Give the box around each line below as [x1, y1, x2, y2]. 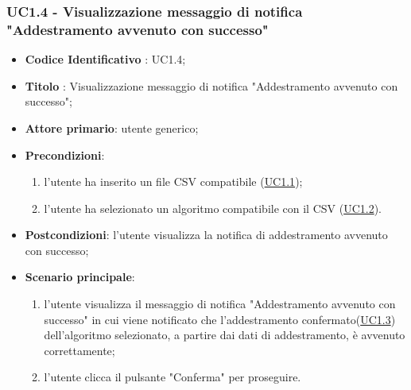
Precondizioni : [25, 146, 105, 163]
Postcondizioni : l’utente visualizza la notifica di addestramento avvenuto [25, 226, 388, 243]
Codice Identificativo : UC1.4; [25, 51, 186, 68]
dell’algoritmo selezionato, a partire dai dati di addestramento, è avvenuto [44, 326, 405, 343]
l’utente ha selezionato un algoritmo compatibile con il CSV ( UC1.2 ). [44, 199, 382, 216]
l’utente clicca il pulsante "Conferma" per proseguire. [44, 369, 301, 385]
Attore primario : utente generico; [25, 119, 199, 136]
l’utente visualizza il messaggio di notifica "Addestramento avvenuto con [44, 295, 396, 312]
